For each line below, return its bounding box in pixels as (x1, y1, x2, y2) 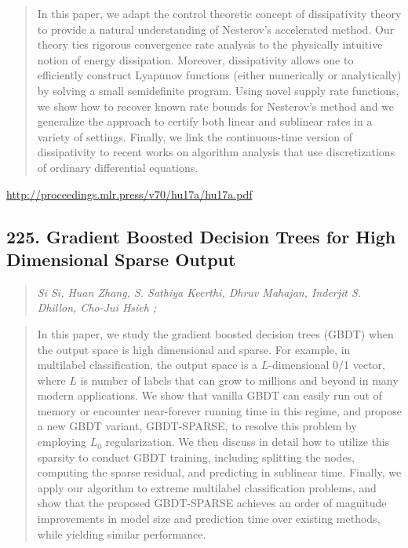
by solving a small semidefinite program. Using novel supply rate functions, (37, 82, 399, 98)
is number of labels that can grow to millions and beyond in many (80, 371, 399, 388)
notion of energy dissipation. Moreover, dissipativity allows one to (37, 51, 354, 68)
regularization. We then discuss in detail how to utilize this (105, 433, 390, 450)
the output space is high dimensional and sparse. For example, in (37, 341, 351, 357)
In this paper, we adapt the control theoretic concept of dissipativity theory (37, 5, 402, 21)
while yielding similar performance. (37, 525, 206, 542)
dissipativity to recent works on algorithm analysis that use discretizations (37, 144, 395, 160)
